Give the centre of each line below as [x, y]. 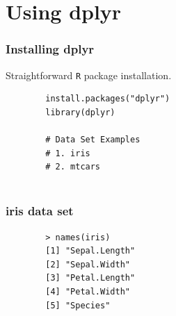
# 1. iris [68, 153]
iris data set [40, 211]
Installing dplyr [50, 49]
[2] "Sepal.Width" [88, 264]
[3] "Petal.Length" [90, 278]
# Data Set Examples [93, 140]
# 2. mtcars [73, 167]
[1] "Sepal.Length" [90, 251]
